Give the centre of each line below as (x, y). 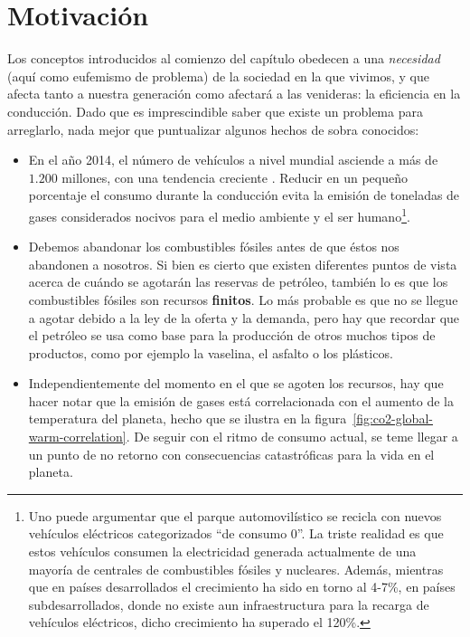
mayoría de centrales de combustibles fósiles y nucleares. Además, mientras (236, 569)
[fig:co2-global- (393, 418)
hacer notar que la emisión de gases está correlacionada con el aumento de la (241, 400)
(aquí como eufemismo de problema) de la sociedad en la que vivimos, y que (218, 76)
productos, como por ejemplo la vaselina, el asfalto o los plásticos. (211, 352)
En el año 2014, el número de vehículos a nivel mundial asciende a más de (233, 160)
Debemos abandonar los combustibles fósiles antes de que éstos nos (214, 247)
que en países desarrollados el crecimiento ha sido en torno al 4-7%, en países (242, 587)
